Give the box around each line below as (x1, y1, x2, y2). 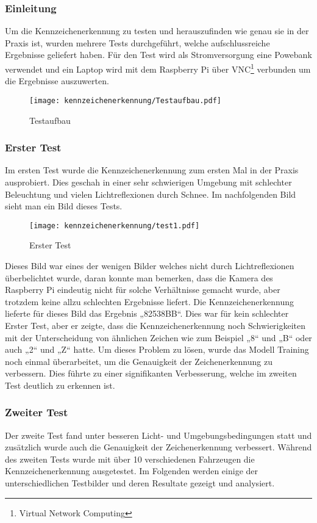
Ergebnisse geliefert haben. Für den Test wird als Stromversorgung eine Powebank (5, 48, 312, 61)
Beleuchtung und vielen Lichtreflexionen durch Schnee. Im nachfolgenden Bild (5, 187, 296, 200)
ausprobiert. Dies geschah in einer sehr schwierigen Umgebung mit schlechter (5, 175, 292, 188)
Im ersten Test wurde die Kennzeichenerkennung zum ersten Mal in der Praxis (5, 164, 299, 176)
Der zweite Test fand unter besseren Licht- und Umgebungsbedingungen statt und (5, 428, 312, 441)
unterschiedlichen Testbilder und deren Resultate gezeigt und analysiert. (5, 477, 275, 489)
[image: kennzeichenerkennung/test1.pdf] (29, 221, 200, 230)
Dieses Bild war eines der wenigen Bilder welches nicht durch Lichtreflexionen (5, 259, 294, 272)
